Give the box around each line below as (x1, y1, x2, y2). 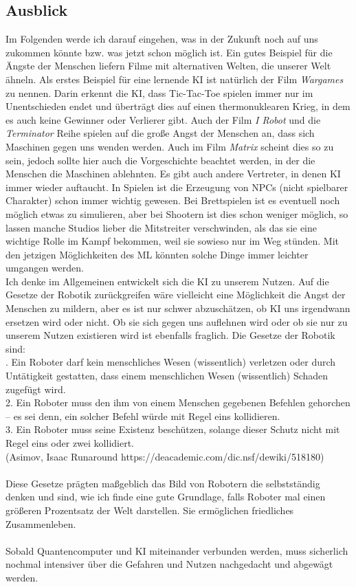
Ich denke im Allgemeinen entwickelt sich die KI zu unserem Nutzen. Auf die (5, 274, 329, 288)
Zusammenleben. (5, 516, 76, 531)
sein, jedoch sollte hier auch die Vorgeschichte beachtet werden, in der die (5, 153, 315, 167)
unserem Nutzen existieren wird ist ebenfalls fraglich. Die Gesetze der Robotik (5, 328, 335, 342)
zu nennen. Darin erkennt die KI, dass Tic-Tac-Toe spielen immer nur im (5, 85, 313, 100)
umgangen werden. (5, 261, 84, 275)
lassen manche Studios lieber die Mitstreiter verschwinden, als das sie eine (5, 220, 318, 234)
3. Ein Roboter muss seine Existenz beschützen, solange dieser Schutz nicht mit (5, 422, 340, 436)
